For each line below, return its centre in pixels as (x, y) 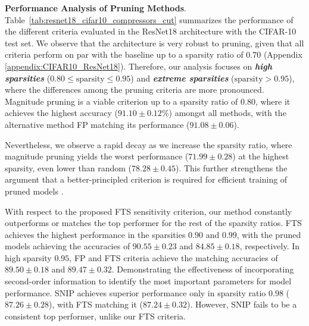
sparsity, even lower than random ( (68, 167)
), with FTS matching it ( (96, 304)
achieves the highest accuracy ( (61, 113)
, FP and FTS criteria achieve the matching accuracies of (174, 257)
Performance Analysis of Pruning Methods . (96, 8)
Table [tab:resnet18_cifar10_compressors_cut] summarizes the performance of (149, 19)
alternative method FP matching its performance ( (97, 124)
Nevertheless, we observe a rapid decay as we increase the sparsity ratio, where (149, 144)
